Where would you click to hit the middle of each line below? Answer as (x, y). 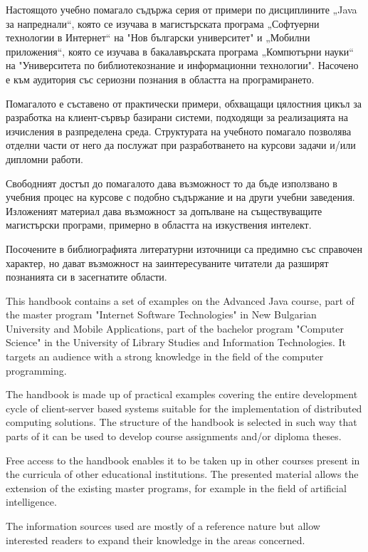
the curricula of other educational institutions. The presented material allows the (182, 474)
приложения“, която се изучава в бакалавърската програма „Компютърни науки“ (180, 51)
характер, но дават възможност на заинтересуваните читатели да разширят (167, 262)
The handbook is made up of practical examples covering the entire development (182, 394)
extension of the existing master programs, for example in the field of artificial (176, 488)
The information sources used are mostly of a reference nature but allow (163, 526)
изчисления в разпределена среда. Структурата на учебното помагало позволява (179, 131)
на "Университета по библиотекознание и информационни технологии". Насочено (182, 65)
